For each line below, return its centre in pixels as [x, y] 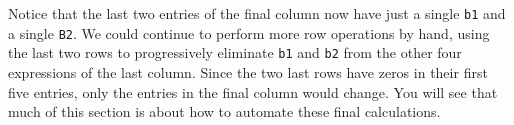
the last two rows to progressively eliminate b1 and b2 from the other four [235, 52]
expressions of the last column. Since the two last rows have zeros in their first [248, 71]
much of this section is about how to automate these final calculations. [224, 111]
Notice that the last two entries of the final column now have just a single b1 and [257, 13]
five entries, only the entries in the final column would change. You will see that [253, 91]
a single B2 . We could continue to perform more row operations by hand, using [249, 32]
